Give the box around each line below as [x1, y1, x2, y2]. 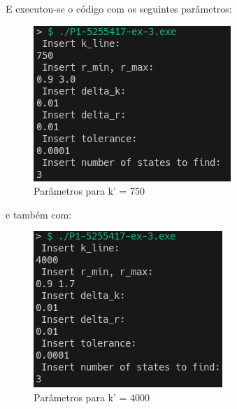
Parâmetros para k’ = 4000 [34, 389, 150, 404]
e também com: [6, 207, 72, 221]
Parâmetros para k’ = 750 [34, 183, 145, 198]
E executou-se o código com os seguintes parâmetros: [6, 1, 232, 15]
